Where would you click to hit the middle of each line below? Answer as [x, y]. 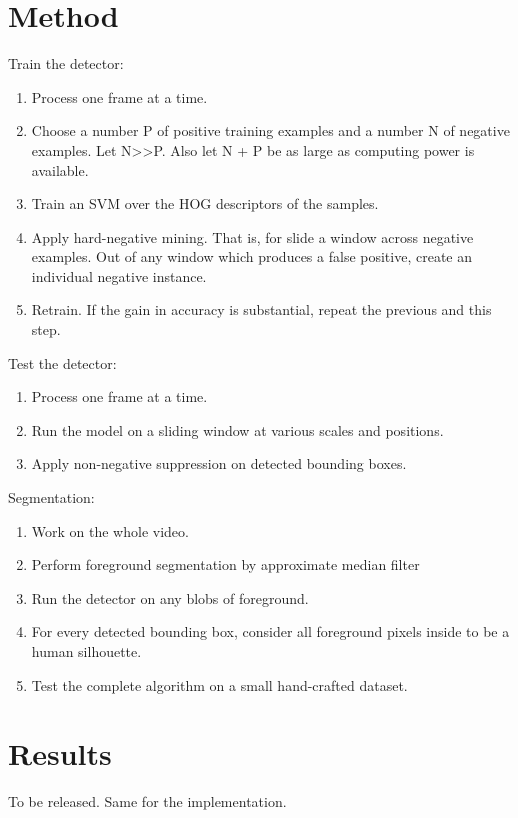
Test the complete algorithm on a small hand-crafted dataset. [219, 684]
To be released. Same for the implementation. [147, 801]
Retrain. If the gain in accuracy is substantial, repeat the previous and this [261, 309]
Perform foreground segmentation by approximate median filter [225, 564]
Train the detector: [66, 63]
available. [60, 169]
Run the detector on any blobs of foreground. [170, 597]
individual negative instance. [119, 275]
